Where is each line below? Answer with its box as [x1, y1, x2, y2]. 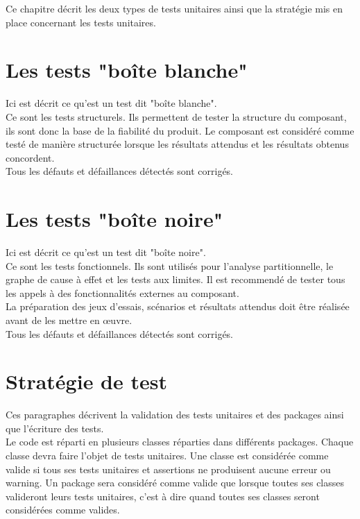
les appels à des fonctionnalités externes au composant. [6, 285, 239, 300]
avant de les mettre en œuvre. [6, 312, 132, 327]
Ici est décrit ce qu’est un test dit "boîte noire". [6, 245, 206, 259]
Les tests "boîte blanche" [6, 56, 248, 84]
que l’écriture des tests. [6, 420, 104, 435]
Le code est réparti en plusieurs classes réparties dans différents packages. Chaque [6, 434, 354, 449]
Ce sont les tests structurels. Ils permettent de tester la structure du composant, [6, 109, 347, 124]
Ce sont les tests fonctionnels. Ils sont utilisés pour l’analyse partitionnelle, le [6, 258, 334, 273]
